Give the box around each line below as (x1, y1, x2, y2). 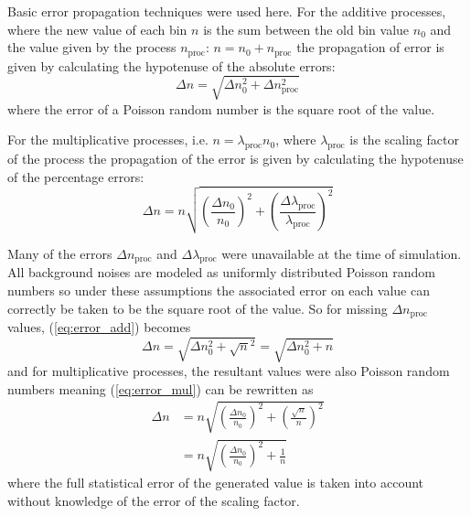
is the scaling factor (349, 130, 459, 149)
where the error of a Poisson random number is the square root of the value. (7, 99, 435, 118)
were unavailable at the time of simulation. (221, 243, 462, 263)
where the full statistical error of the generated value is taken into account (7, 473, 424, 492)
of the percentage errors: (7, 167, 145, 186)
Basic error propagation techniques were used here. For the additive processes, (7, 2, 446, 20)
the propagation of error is (296, 38, 444, 57)
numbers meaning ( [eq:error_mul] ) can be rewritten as (7, 379, 314, 398)
